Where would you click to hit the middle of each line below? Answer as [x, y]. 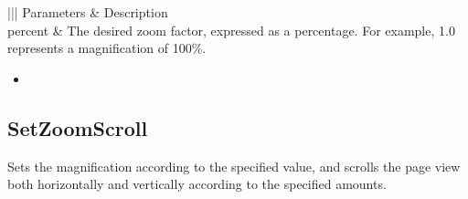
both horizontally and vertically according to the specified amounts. [197, 184]
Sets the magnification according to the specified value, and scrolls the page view [234, 166]
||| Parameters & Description [88, 12]
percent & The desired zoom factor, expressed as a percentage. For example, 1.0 [231, 30]
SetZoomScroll [78, 127]
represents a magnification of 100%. [107, 48]
